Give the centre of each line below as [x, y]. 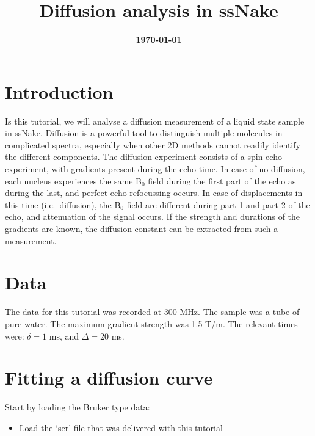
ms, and [64, 336]
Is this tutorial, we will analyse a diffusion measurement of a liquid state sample [155, 121]
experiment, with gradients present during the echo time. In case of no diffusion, [155, 169]
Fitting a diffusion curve [109, 378]
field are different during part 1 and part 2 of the [218, 204]
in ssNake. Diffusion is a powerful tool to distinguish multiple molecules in [144, 133]
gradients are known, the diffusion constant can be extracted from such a [142, 228]
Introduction [59, 91]
